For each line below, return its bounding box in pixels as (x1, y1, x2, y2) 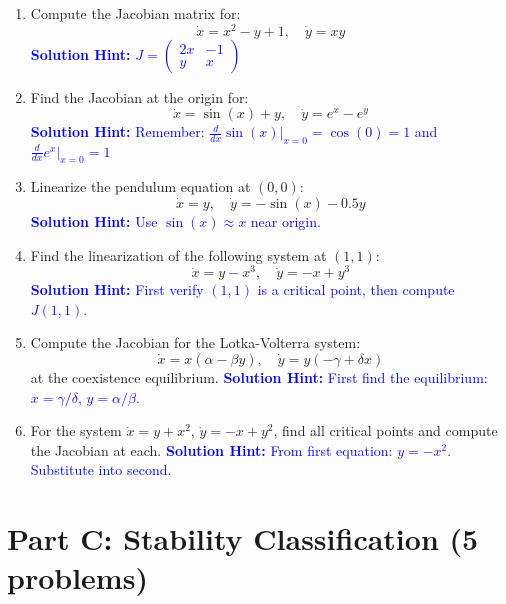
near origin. (250, 210, 321, 231)
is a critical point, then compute (257, 279, 455, 300)
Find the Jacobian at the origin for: (30, 86, 249, 107)
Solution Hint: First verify (30, 279, 204, 300)
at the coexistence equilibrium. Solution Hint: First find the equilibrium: (30, 367, 488, 388)
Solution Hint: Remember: (30, 121, 205, 142)
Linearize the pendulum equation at (30, 176, 251, 197)
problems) (7, 557, 148, 598)
